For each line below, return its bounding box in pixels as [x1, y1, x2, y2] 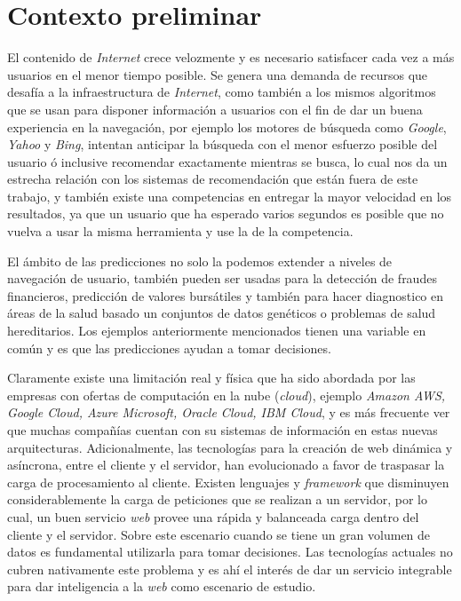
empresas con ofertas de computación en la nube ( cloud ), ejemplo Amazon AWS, [7, 385, 446, 404]
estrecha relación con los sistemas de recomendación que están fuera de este [7, 170, 418, 188]
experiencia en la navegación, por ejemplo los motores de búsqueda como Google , [7, 117, 447, 136]
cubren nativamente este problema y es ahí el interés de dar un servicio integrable [7, 559, 452, 578]
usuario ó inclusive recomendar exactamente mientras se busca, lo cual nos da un [7, 152, 448, 170]
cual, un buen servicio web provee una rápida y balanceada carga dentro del [7, 507, 419, 526]
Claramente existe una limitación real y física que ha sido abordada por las [7, 368, 416, 387]
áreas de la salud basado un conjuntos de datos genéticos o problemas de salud [7, 304, 436, 322]
